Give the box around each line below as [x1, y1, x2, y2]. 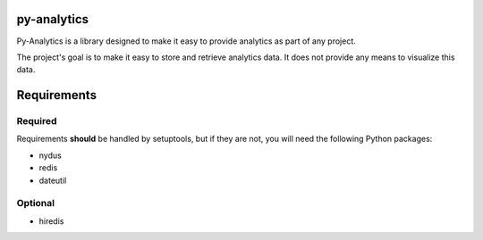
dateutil [38, 175, 67, 186]
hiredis [38, 215, 64, 227]
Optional [16, 197, 55, 210]
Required [16, 115, 57, 128]
